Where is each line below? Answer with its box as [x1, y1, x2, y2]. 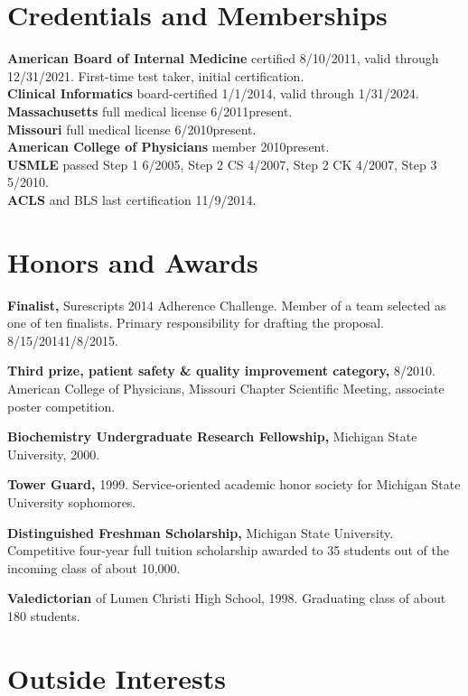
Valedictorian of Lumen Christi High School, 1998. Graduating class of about [7, 589, 446, 608]
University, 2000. [7, 444, 100, 463]
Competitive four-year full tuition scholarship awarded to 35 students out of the [7, 541, 449, 560]
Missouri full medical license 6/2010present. [7, 119, 257, 138]
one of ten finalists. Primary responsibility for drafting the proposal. [7, 313, 385, 332]
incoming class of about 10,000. [7, 558, 181, 577]
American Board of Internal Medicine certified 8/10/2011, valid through [7, 49, 439, 68]
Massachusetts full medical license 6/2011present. [7, 101, 293, 120]
